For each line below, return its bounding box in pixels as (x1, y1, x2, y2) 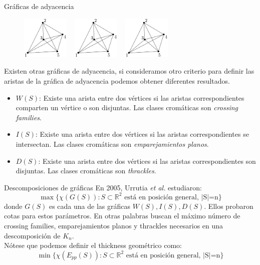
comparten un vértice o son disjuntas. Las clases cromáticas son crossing (16, 102, 238, 113)
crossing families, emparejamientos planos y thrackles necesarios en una (4, 220, 223, 231)
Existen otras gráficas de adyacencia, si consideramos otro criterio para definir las (4, 66, 254, 76)
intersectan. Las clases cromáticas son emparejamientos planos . (16, 138, 209, 149)
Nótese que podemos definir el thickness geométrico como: (4, 240, 182, 250)
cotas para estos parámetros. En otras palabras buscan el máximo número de (4, 210, 240, 221)
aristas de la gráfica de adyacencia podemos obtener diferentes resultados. (4, 75, 230, 86)
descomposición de (4, 230, 61, 240)
